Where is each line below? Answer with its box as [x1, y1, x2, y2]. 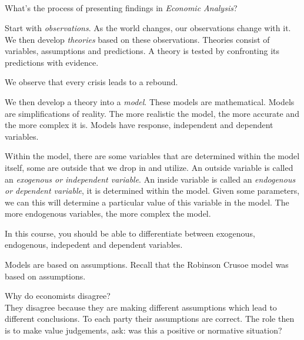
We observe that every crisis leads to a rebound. [5, 76, 178, 88]
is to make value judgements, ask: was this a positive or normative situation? [5, 324, 282, 336]
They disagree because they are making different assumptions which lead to [5, 301, 277, 313]
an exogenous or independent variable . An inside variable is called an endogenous [5, 173, 296, 185]
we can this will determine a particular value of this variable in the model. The [5, 196, 289, 208]
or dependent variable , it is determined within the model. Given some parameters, [5, 184, 300, 197]
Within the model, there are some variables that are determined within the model [5, 150, 300, 162]
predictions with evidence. [5, 56, 99, 68]
